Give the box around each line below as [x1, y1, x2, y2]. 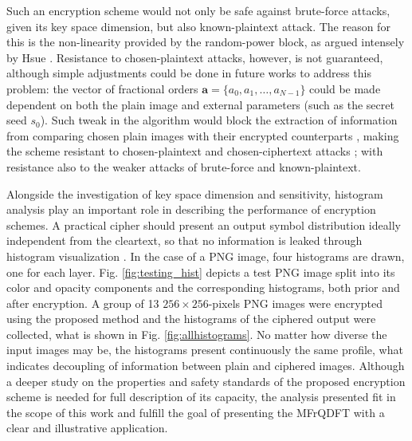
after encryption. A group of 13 [6, 294, 159, 311]
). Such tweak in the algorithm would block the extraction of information [40, 112, 398, 128]
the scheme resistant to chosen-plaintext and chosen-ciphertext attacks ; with [6, 143, 383, 159]
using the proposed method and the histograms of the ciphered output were [6, 310, 376, 327]
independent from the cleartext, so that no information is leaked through [6, 232, 363, 249]
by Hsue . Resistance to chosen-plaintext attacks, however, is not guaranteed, [6, 49, 383, 65]
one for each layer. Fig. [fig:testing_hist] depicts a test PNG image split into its [6, 263, 395, 280]
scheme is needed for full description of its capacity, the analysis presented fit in [6, 388, 396, 405]
